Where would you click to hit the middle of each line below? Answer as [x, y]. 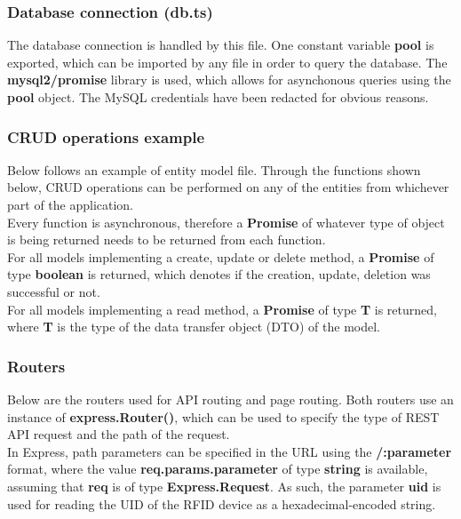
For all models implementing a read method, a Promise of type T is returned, [222, 309]
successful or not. [54, 291]
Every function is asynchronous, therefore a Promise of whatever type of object [226, 222]
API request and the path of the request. [119, 434]
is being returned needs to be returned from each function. [167, 240]
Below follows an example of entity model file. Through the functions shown [214, 169]
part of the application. [71, 204]
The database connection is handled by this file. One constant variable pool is [221, 45]
